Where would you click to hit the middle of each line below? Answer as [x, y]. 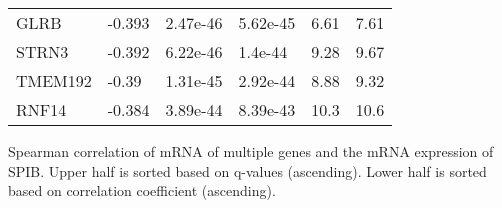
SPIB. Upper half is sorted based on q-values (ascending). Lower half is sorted [247, 170]
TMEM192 [54, 80]
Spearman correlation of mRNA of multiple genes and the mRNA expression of [251, 151]
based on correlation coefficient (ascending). [142, 190]
